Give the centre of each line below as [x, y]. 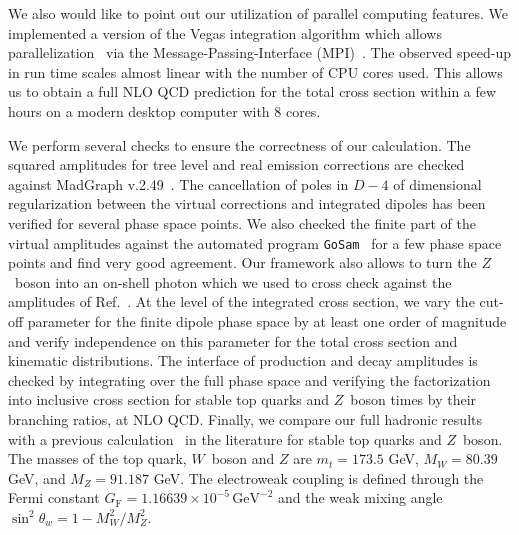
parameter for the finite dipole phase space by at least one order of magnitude [267, 320]
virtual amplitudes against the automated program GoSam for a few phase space [255, 242]
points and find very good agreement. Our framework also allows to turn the [242, 262]
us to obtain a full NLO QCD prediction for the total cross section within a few [252, 91]
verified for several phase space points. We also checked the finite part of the [242, 222]
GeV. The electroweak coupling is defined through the [318, 477]
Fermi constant [54, 497]
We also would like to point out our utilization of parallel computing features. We [258, 13]
